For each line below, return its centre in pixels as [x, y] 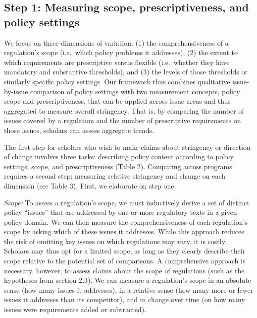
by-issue [16, 91]
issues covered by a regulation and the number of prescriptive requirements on [123, 120]
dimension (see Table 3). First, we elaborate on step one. [90, 185]
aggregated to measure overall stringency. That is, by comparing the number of [124, 110]
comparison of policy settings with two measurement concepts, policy [135, 91]
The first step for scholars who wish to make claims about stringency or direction [127, 147]
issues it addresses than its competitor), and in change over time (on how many [125, 299]
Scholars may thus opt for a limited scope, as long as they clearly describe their [125, 251]
